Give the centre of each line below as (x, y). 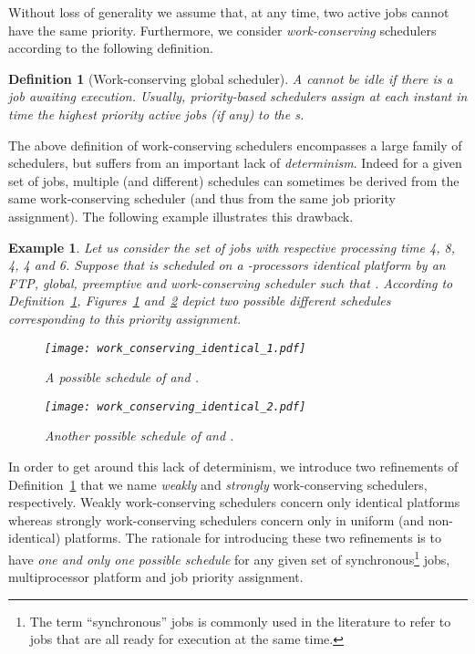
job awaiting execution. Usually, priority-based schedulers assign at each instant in (238, 96)
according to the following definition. (111, 48)
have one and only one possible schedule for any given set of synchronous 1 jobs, (229, 557)
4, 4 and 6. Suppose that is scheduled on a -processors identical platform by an (227, 265)
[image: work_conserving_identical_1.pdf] (176, 348)
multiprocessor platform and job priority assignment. (156, 577)
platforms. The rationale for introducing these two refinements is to (253, 538)
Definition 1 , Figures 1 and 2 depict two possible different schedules (200, 301)
